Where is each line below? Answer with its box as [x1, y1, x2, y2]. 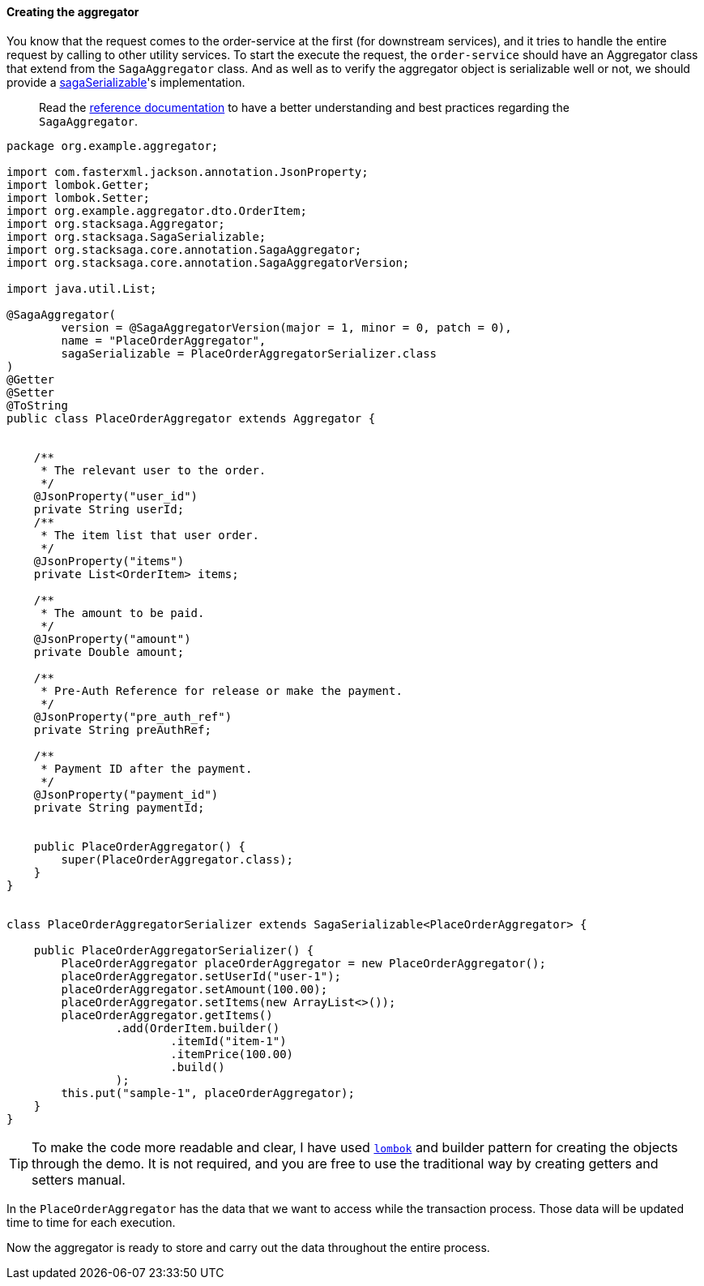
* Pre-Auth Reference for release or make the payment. [41, 684, 403, 697]
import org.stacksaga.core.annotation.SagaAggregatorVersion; [6, 255, 410, 269]
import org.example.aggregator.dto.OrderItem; [6, 204, 307, 217]
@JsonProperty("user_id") [33, 489, 198, 503]
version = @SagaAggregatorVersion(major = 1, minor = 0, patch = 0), [61, 320, 512, 334]
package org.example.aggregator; [6, 139, 219, 152]
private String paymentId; [33, 800, 205, 814]
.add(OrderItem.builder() [115, 1021, 280, 1035]
